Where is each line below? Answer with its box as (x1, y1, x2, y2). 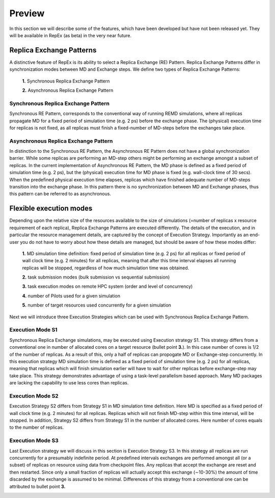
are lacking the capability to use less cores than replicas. (9, 380, 129, 386)
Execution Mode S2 (9, 392, 59, 399)
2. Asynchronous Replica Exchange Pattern (22, 87, 114, 94)
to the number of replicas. (9, 424, 64, 430)
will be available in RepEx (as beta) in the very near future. (9, 32, 132, 38)
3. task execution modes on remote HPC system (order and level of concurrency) (22, 283, 193, 290)
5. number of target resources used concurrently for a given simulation (22, 302, 172, 308)
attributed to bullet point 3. (9, 483, 66, 489)
